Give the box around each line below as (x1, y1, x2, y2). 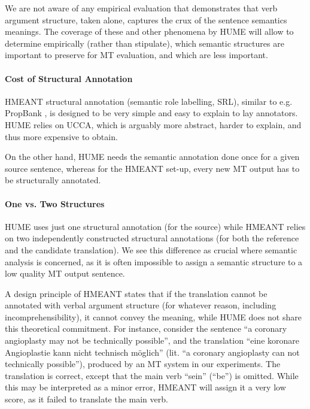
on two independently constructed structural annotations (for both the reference (5, 232, 299, 244)
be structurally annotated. (5, 174, 101, 186)
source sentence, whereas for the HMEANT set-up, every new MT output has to (5, 162, 300, 174)
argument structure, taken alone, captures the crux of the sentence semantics (5, 13, 287, 26)
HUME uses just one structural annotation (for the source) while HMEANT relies (5, 220, 306, 232)
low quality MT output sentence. (5, 267, 125, 280)
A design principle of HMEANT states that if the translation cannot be (5, 287, 268, 299)
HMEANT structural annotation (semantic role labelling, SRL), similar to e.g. (5, 95, 293, 107)
